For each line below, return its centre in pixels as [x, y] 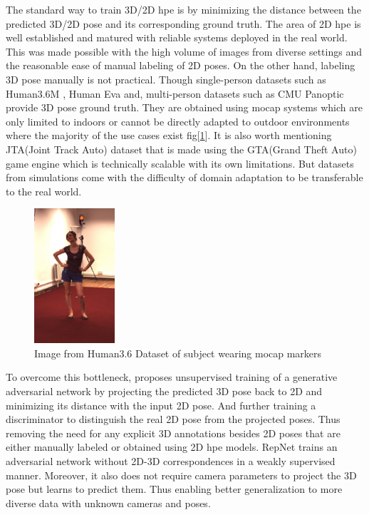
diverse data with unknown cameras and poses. [108, 503]
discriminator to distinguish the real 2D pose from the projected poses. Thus [173, 419]
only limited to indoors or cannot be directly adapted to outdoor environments [178, 121]
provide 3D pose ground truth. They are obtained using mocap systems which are [184, 107]
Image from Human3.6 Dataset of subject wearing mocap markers [178, 353]
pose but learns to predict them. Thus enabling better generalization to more [174, 489]
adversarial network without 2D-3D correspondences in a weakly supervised [171, 461]
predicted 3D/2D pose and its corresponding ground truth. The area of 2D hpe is [183, 23]
